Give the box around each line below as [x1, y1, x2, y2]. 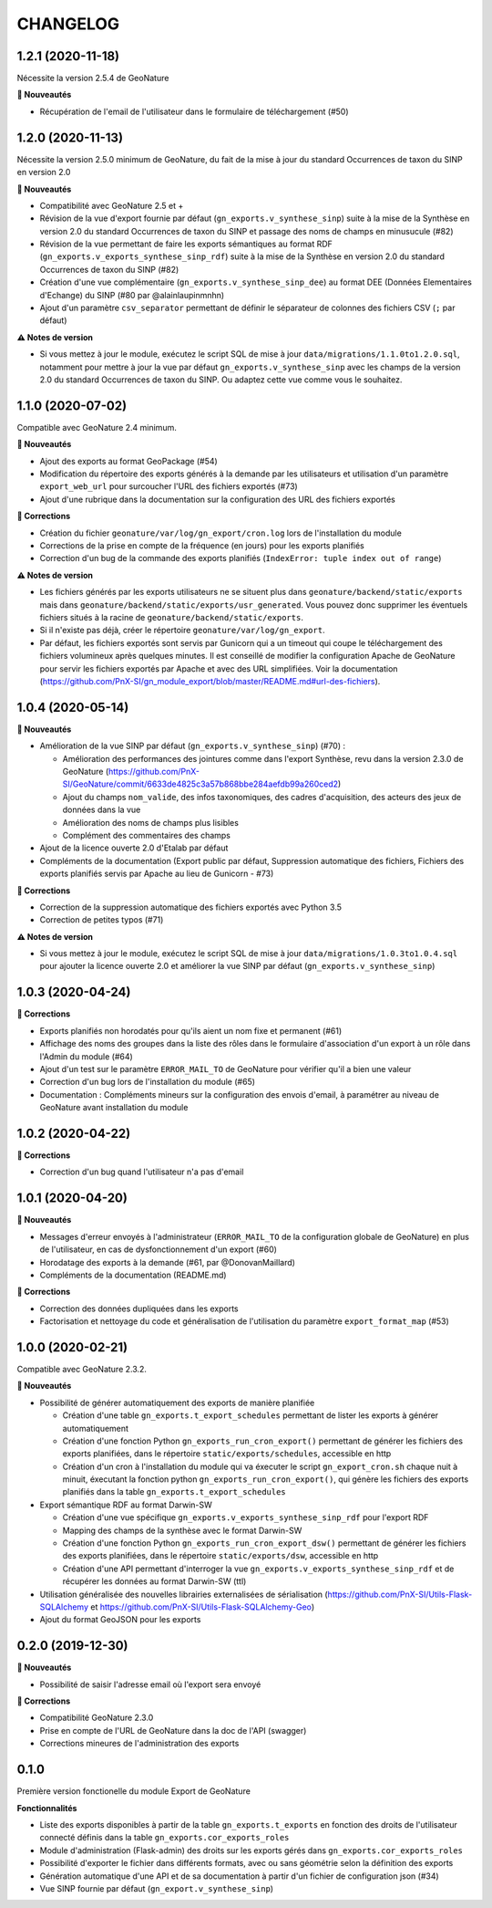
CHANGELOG [16, 14, 120, 34]
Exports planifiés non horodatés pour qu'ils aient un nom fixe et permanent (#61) [39, 1025, 343, 1036]
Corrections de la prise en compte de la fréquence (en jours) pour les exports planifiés [39, 540, 364, 551]
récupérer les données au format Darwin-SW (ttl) [62, 1576, 247, 1587]
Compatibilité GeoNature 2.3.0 [39, 1712, 154, 1724]
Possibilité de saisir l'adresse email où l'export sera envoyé [39, 1679, 261, 1690]
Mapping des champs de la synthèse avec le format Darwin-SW [62, 1525, 302, 1536]
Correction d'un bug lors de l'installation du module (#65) [39, 1077, 255, 1088]
